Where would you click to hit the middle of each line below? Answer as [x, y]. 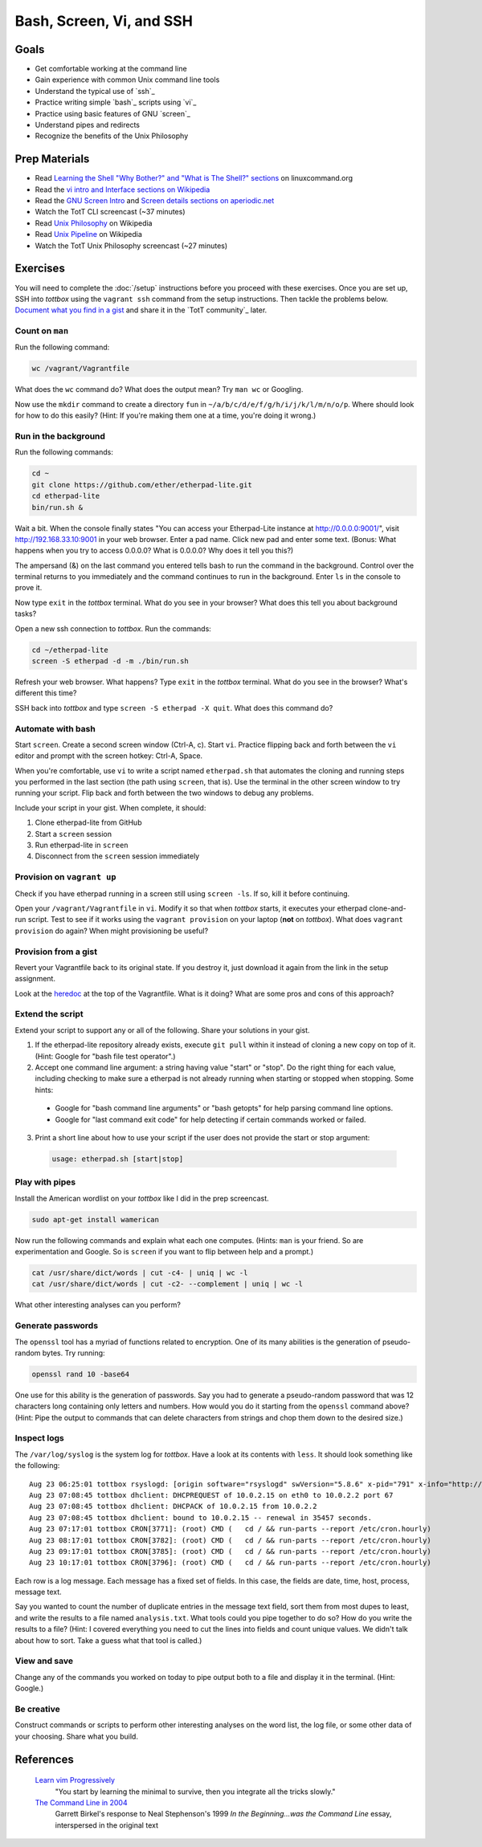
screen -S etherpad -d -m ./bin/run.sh [110, 661]
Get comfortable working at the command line [111, 69]
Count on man [42, 331]
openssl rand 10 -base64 [81, 1374]
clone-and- [388, 908]
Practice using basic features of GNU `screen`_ [112, 113]
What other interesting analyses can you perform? [98, 1305]
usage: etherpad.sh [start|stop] [118, 1159]
